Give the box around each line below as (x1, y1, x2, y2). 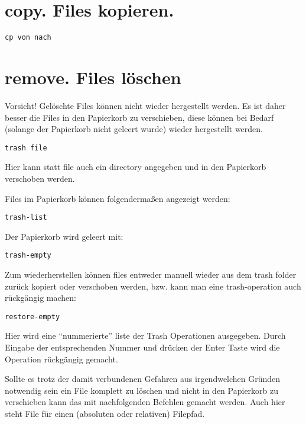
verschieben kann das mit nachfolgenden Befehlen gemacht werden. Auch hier (5, 396, 285, 408)
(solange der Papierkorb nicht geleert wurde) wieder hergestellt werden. (5, 123, 263, 135)
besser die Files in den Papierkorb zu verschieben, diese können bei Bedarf (5, 111, 274, 123)
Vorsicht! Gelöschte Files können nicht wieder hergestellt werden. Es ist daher (5, 99, 286, 111)
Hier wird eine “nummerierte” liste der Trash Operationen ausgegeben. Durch (5, 329, 286, 342)
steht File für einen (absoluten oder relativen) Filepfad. (5, 407, 205, 420)
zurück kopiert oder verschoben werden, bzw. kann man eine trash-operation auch (5, 280, 301, 292)
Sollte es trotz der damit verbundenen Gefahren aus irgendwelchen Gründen (5, 372, 281, 385)
